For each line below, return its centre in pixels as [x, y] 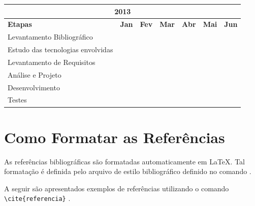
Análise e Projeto [35, 74]
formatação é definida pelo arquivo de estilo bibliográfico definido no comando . [128, 171]
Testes [17, 100]
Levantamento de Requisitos [52, 62]
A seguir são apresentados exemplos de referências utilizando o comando [117, 188]
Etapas [20, 24]
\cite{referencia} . [37, 198]
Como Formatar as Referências [115, 137]
